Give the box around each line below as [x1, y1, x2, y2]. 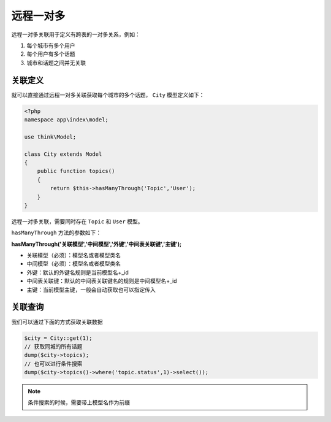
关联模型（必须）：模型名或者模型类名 [26, 251, 121, 259]
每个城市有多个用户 [26, 42, 75, 49]
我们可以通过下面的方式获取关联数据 [11, 318, 103, 325]
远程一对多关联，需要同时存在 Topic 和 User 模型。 [11, 218, 143, 225]
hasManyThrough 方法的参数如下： [11, 229, 101, 236]
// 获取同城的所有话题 [24, 343, 83, 350]
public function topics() [37, 167, 115, 175]
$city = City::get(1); [24, 334, 93, 342]
